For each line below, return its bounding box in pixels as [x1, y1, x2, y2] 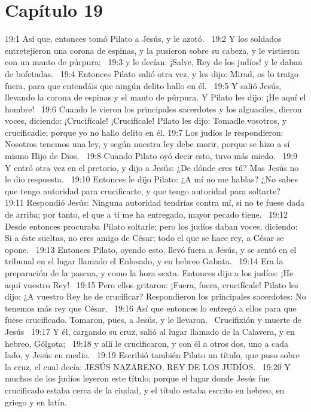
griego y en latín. [5, 395, 67, 408]
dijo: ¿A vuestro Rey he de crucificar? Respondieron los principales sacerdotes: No [5, 290, 306, 303]
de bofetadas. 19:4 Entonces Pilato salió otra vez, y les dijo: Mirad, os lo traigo [5, 67, 298, 80]
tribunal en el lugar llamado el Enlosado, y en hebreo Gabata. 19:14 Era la [5, 255, 283, 267]
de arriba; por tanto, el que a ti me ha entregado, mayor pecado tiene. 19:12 [5, 208, 288, 221]
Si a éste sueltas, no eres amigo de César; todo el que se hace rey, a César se [5, 231, 284, 244]
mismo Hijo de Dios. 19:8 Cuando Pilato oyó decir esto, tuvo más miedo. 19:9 [5, 149, 298, 162]
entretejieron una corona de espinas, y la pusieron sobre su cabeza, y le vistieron [5, 44, 300, 56]
